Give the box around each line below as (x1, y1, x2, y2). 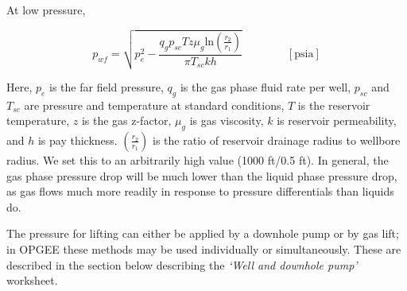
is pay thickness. (37, 131, 118, 148)
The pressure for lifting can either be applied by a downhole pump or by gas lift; (6, 225, 399, 242)
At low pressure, (6, 2, 86, 17)
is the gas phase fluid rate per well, (180, 78, 351, 95)
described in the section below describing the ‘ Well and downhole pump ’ (6, 256, 358, 273)
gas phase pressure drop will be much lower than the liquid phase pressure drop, (6, 167, 397, 184)
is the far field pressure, (49, 78, 164, 95)
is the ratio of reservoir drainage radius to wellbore (153, 131, 401, 148)
